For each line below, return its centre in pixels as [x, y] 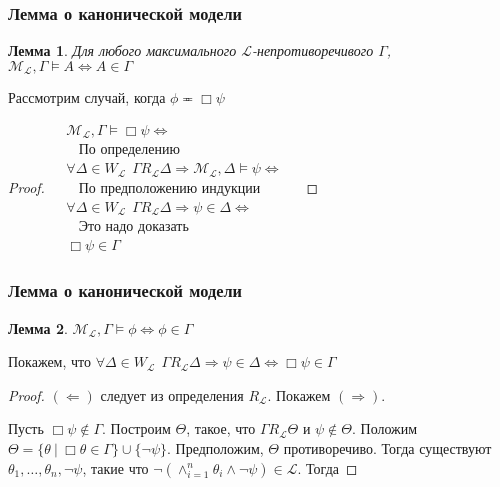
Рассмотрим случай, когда [87, 97]
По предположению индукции [169, 188]
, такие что [115, 467]
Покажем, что [50, 361]
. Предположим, [215, 448]
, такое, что [221, 428]
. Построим [136, 428]
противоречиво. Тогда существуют [387, 448]
